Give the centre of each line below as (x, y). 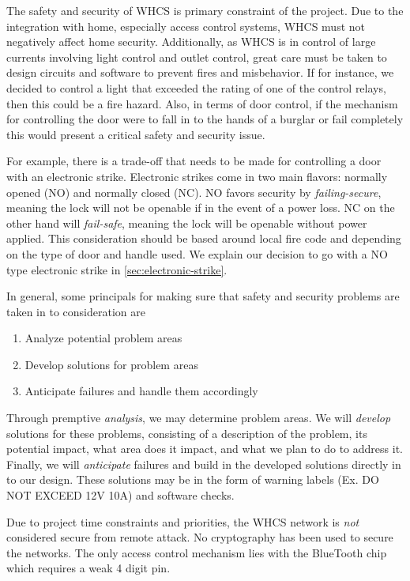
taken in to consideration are (76, 311)
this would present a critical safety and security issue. (136, 134)
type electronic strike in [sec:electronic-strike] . (117, 269)
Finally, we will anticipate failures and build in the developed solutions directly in (204, 464)
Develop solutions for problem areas (111, 364)
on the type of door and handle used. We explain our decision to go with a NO (197, 253)
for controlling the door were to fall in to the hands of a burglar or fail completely (205, 119)
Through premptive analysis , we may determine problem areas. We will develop (199, 418)
